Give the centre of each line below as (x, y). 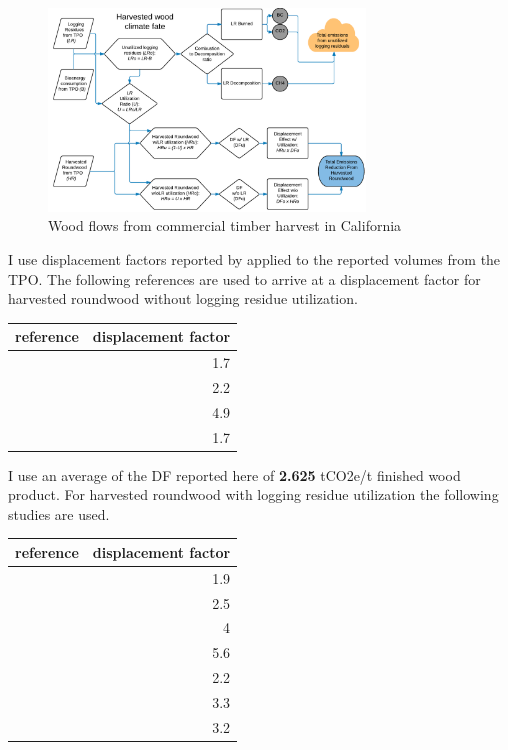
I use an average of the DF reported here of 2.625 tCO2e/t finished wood (234, 474)
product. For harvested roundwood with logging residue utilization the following (253, 494)
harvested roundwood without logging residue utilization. (183, 298)
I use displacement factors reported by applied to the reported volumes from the (254, 258)
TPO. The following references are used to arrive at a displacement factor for (244, 278)
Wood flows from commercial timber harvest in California (225, 225)
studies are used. (59, 513)
